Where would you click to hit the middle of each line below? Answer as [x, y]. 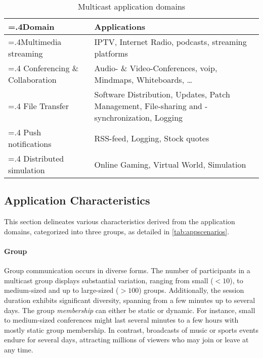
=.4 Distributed [36, 158]
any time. [19, 349]
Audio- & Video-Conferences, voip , [156, 68]
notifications [30, 144]
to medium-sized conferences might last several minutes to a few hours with [121, 320]
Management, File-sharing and [148, 106]
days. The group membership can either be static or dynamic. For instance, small [130, 310]
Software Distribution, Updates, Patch [162, 94]
